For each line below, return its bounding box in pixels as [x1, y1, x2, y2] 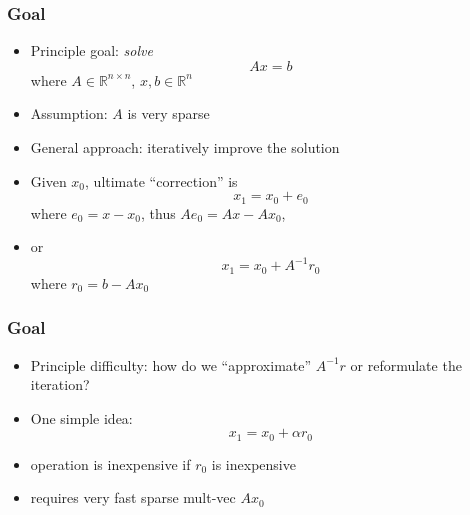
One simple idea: [30, 407, 133, 428]
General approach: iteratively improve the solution [30, 137, 340, 157]
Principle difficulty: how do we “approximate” [30, 354, 312, 375]
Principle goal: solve [30, 40, 153, 61]
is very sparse [127, 103, 210, 124]
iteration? [30, 374, 90, 395]
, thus [141, 202, 176, 223]
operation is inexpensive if [30, 453, 191, 474]
